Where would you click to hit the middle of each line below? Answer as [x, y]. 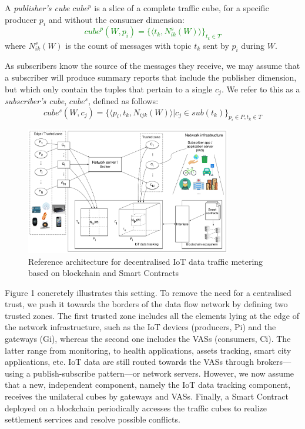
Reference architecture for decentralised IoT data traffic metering [146, 261]
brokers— [274, 362]
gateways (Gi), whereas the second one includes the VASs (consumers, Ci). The [148, 339]
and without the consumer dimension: [116, 19]
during [253, 45]
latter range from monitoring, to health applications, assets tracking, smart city [148, 350]
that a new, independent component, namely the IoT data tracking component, [148, 385]
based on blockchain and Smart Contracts [104, 273]
